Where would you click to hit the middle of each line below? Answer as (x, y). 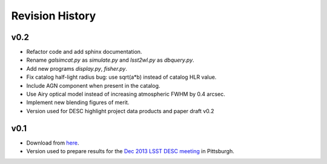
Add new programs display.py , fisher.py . (77, 68)
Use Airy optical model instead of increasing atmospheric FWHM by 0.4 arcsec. (126, 94)
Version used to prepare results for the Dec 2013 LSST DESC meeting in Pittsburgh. (130, 151)
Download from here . (53, 143)
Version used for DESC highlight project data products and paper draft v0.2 (120, 111)
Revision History (54, 16)
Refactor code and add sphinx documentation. (84, 52)
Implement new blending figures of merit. (78, 102)
